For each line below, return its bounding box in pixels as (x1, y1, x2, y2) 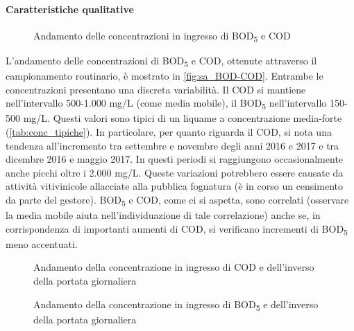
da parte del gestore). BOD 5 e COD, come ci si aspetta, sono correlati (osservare (6, 192, 349, 208)
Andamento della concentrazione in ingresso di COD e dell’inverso (33, 260, 314, 274)
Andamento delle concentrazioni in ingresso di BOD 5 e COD (33, 28, 291, 44)
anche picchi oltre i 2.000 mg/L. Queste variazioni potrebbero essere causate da (6, 165, 344, 179)
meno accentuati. (6, 236, 78, 251)
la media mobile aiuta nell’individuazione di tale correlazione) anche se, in (6, 208, 321, 222)
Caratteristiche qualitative (6, 1, 134, 16)
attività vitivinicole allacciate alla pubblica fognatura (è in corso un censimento (6, 179, 343, 193)
